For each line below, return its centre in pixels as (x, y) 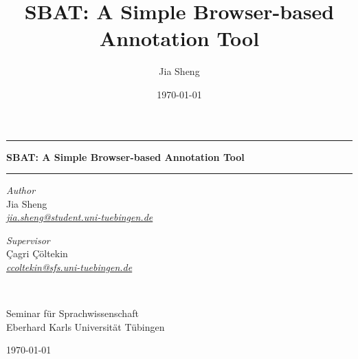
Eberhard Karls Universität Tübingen (86, 326)
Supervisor (28, 240)
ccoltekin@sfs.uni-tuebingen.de (69, 267)
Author (21, 190)
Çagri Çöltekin (37, 253)
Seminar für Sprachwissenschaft (72, 313)
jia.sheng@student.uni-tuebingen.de (80, 217)
